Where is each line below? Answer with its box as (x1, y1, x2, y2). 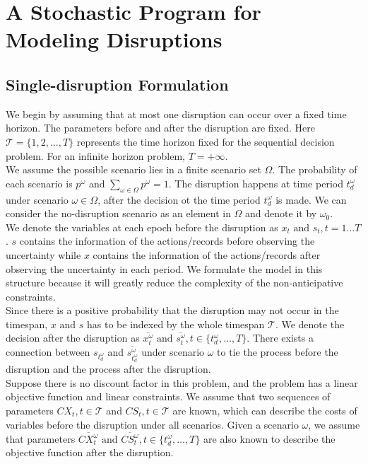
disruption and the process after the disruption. (6, 361, 211, 376)
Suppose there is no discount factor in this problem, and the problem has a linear (6, 375, 358, 390)
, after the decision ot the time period (97, 192, 261, 207)
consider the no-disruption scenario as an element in (6, 206, 231, 221)
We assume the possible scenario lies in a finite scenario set (6, 162, 261, 177)
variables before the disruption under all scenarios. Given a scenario (6, 417, 299, 431)
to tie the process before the (217, 344, 338, 359)
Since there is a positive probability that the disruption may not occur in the (6, 303, 339, 318)
